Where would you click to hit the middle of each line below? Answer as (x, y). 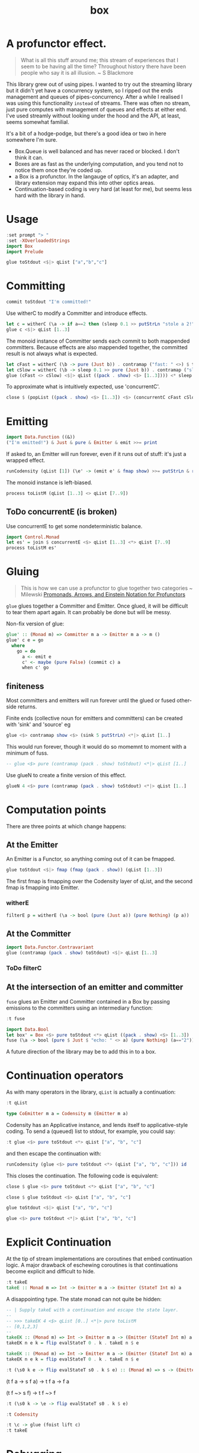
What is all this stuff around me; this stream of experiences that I (99, 60)
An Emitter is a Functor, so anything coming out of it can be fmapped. (91, 859)
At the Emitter (32, 845)
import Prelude (25, 252)
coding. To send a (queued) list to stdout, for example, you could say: (91, 1131)
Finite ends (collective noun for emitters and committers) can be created (94, 718)
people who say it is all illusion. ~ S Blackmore (77, 72)
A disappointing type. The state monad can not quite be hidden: (84, 1299)
